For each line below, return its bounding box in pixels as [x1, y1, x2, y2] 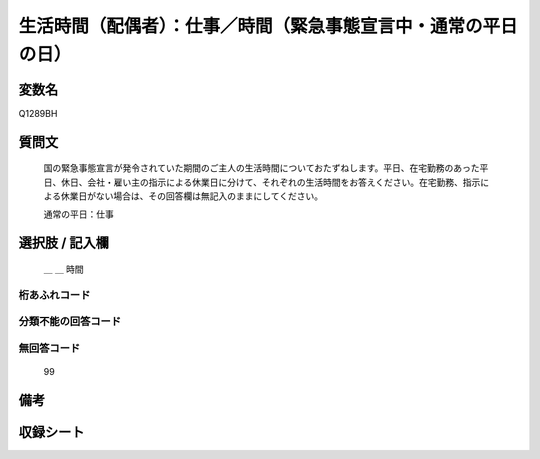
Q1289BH [18, 107, 58, 119]
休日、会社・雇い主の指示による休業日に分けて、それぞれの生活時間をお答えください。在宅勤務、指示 [60, 176, 481, 188]
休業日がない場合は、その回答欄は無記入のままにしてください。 [60, 190, 324, 202]
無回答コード [18, 341, 81, 355]
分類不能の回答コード [18, 315, 122, 329]
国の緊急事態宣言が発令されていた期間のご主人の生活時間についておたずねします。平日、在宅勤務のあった [43, 162, 480, 174]
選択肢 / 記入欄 [18, 235, 110, 252]
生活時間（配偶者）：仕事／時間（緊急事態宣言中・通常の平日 [18, 15, 519, 37]
